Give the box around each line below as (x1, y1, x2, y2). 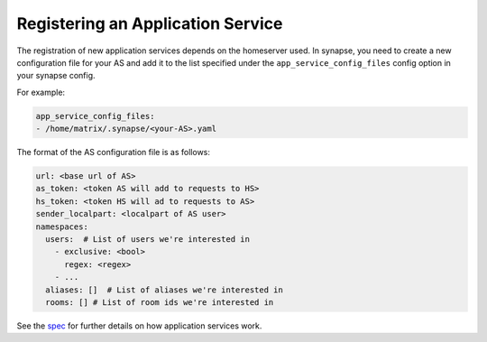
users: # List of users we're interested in (45, 235, 250, 245)
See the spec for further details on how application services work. (16, 320, 262, 331)
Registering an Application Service (16, 14, 283, 33)
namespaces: (35, 221, 89, 232)
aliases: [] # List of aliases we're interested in (45, 284, 283, 295)
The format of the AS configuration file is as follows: (16, 147, 211, 158)
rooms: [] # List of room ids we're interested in (45, 297, 274, 307)
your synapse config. (16, 70, 96, 81)
